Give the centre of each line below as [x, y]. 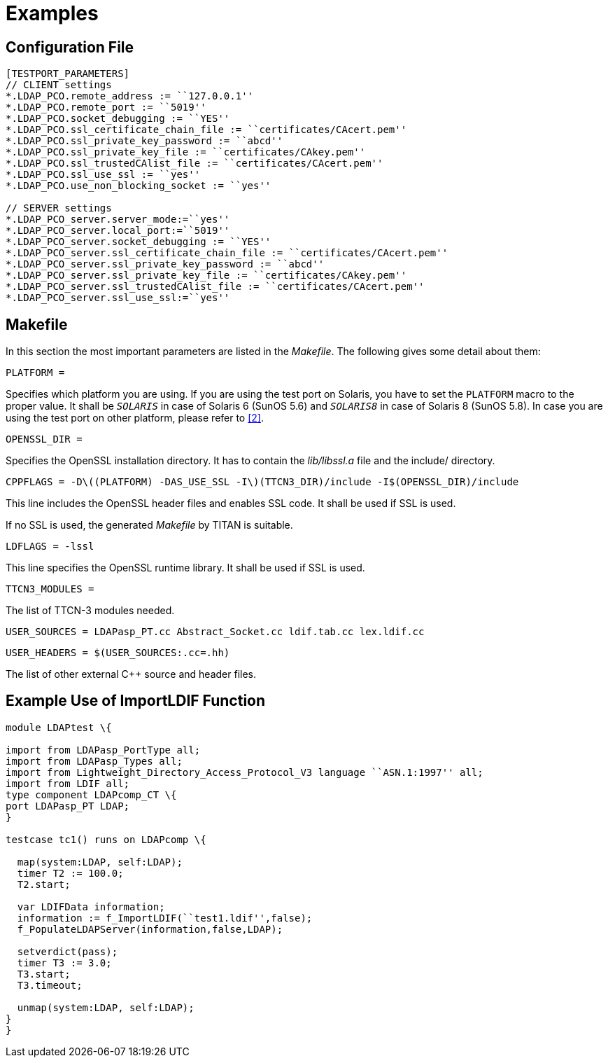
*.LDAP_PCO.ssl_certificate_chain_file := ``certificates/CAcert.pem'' [206, 130]
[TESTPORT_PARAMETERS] [68, 74]
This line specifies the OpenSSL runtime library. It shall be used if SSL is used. [185, 568]
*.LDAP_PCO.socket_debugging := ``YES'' [118, 119]
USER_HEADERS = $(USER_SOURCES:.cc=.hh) [118, 653]
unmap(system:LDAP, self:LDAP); [106, 1007]
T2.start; [44, 884]
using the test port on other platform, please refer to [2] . [135, 418]
